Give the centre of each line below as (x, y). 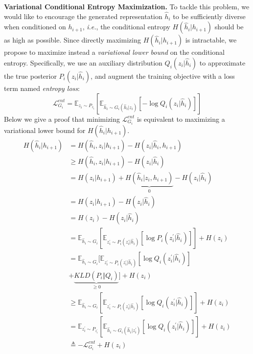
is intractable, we (211, 40)
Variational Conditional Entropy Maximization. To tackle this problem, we (127, 6)
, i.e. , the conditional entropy (126, 27)
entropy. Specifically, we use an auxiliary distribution (83, 63)
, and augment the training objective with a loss (163, 76)
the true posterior (30, 76)
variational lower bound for (45, 130)
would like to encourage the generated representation (83, 16)
